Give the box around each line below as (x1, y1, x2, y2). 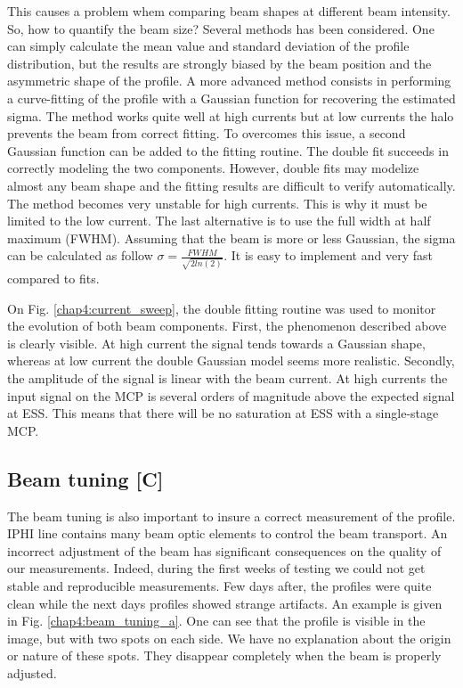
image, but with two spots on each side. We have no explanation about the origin (7, 628, 451, 647)
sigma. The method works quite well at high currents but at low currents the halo (7, 106, 454, 125)
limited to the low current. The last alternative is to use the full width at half (7, 211, 431, 230)
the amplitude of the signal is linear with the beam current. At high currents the (7, 368, 448, 387)
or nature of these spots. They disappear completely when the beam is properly (7, 646, 442, 665)
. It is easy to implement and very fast (223, 246, 433, 265)
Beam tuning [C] (7, 464, 164, 492)
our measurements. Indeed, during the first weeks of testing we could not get (7, 559, 426, 577)
